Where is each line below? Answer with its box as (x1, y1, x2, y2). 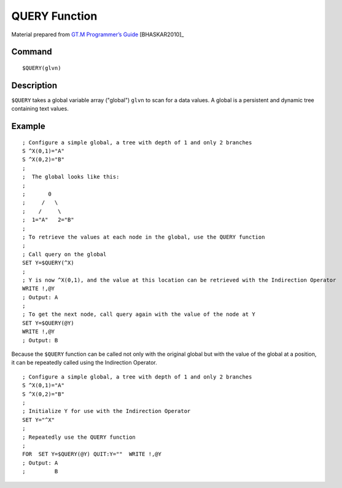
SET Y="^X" (22, 416, 55, 423)
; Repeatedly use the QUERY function (22, 433, 136, 441)
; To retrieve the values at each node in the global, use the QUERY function (22, 234, 265, 240)
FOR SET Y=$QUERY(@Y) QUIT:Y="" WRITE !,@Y (22, 451, 162, 458)
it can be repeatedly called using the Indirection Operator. (11, 359, 158, 366)
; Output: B (22, 337, 58, 344)
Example (11, 121, 45, 132)
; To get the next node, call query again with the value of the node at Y (22, 311, 255, 318)
